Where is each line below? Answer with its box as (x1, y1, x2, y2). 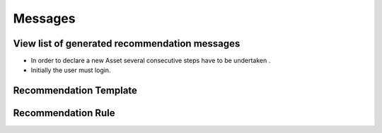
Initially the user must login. (30, 66, 111, 74)
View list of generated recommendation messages (13, 37, 241, 50)
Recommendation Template (13, 85, 138, 97)
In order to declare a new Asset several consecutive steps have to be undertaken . (30, 57, 271, 65)
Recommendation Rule (13, 107, 115, 120)
